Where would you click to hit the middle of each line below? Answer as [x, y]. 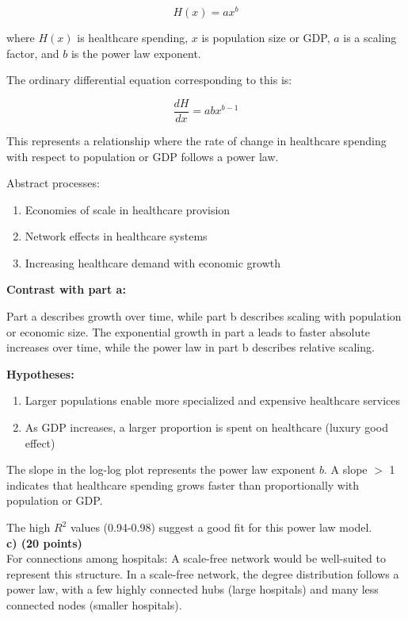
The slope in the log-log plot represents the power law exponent [161, 469]
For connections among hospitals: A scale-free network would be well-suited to [196, 558]
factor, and [33, 53]
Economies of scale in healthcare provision [128, 209]
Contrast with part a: [66, 289]
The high [29, 527]
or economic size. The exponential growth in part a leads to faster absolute [188, 331]
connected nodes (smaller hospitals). [94, 604]
